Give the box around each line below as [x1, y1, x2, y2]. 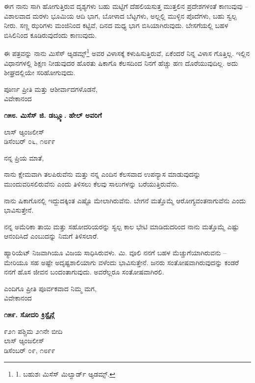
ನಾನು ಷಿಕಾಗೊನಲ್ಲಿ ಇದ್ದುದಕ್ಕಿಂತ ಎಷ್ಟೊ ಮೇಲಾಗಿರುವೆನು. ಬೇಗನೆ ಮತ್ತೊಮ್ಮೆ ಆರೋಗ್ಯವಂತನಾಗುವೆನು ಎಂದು [4, 195, 246, 205]
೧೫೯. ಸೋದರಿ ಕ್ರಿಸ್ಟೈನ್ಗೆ [4, 309, 54, 319]
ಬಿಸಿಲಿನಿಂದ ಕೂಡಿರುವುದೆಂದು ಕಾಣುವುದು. [4, 29, 97, 40]
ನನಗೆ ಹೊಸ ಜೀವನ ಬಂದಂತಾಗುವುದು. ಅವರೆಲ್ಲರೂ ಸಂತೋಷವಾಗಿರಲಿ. [4, 267, 164, 277]
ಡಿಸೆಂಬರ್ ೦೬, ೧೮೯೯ [4, 136, 55, 146]
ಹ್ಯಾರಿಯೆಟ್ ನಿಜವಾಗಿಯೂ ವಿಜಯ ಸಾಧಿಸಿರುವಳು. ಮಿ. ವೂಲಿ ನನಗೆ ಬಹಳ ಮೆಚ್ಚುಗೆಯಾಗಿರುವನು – [4, 247, 227, 257]
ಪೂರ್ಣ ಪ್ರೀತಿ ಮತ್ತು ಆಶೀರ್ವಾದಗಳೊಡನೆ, [4, 83, 98, 94]
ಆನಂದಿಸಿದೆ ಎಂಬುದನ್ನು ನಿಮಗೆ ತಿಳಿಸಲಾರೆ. [4, 231, 99, 241]
